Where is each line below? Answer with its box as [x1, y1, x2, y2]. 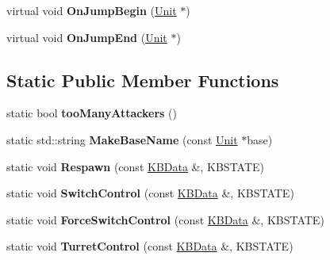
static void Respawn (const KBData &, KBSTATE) [6, 158, 265, 174]
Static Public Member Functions [6, 67, 279, 92]
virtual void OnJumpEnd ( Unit [6, 29, 167, 45]
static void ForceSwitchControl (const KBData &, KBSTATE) [6, 211, 324, 227]
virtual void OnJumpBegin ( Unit [6, 2, 177, 18]
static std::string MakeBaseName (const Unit [6, 131, 238, 147]
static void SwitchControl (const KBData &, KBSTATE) [6, 185, 294, 201]
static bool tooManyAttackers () [6, 105, 177, 121]
